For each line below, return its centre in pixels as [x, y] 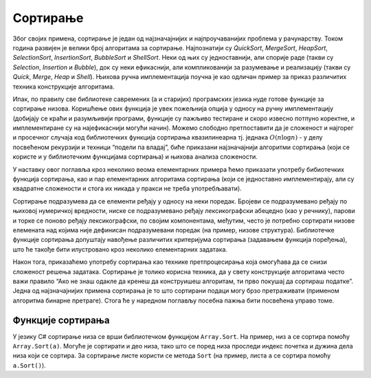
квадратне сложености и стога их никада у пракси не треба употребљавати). [127, 188]
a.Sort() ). [29, 365]
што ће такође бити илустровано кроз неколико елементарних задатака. [120, 249]
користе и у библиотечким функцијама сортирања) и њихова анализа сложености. [135, 157]
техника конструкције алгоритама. [64, 87]
